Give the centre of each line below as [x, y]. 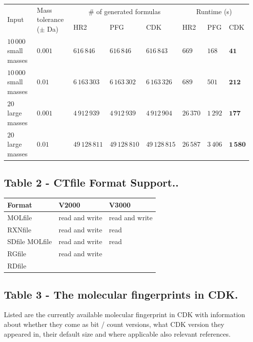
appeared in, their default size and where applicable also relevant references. [117, 333]
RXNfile [19, 229]
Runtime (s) [214, 11]
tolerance [50, 19]
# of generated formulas [124, 11]
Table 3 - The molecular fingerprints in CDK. [121, 294]
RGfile [17, 254]
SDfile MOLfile [30, 241]
